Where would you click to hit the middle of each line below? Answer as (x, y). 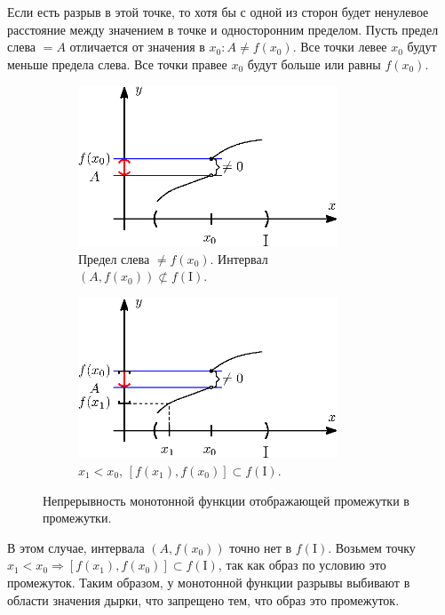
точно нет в (261, 547)
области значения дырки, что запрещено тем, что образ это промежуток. (203, 599)
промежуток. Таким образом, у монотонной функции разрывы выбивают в (209, 582)
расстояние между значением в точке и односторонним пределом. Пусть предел (223, 29)
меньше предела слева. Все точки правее (117, 64)
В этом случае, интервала (76, 547)
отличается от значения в (137, 47)
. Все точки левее (340, 47)
